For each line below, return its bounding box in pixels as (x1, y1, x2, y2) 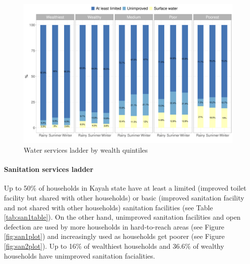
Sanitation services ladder (4, 164, 94, 174)
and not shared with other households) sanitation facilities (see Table (4, 202, 213, 212)
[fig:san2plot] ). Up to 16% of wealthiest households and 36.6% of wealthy (4, 240, 224, 251)
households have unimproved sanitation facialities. (4, 250, 155, 261)
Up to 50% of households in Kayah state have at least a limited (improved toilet (4, 183, 247, 193)
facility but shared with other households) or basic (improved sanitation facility (4, 192, 245, 202)
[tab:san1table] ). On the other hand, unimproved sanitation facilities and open (4, 212, 241, 222)
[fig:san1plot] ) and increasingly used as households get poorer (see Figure (4, 231, 225, 241)
